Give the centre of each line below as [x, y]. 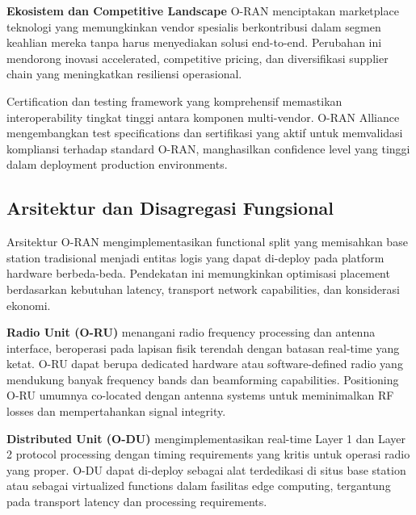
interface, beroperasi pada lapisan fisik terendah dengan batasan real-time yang [203, 348]
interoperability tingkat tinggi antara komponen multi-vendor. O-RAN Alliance [203, 117]
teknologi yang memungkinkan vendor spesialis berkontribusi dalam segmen [194, 26]
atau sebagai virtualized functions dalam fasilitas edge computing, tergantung [199, 486]
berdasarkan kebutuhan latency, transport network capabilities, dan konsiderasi [203, 289]
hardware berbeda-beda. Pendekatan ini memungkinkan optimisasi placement [198, 273]
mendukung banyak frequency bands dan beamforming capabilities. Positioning [203, 379]
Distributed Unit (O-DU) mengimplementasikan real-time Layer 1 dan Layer [206, 438]
